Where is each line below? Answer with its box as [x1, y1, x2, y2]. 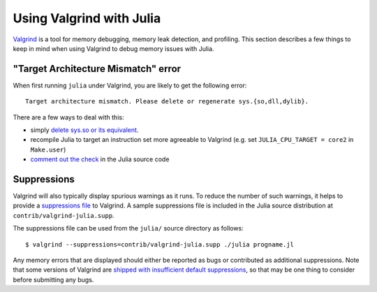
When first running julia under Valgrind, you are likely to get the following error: [13, 81, 247, 89]
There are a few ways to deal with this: [13, 112, 124, 122]
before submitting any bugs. [13, 275, 94, 284]
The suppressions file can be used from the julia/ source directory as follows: [13, 224, 244, 233]
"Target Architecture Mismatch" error [13, 63, 182, 75]
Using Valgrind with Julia [13, 10, 161, 26]
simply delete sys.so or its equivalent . [30, 126, 139, 134]
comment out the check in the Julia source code [30, 155, 170, 163]
